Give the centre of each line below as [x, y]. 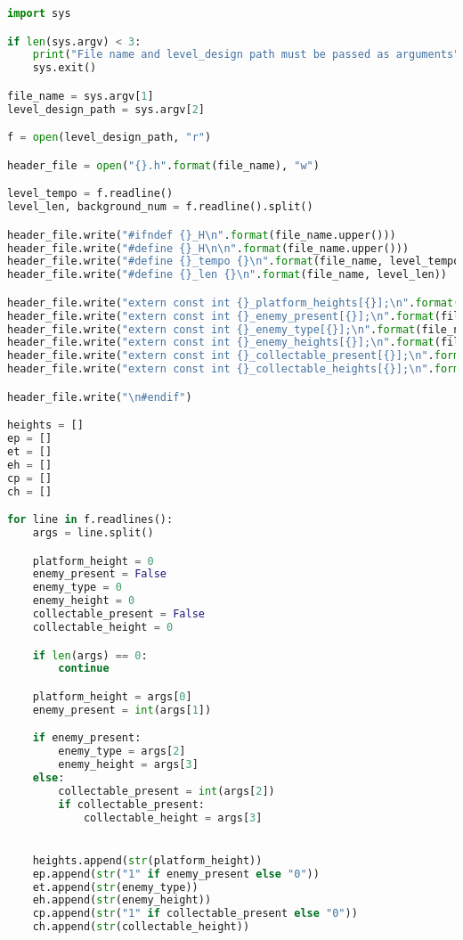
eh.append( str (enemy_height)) [122, 900]
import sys [39, 13]
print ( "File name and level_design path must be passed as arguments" [246, 55]
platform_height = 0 [93, 561]
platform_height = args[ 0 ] [112, 696]
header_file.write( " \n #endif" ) [100, 397]
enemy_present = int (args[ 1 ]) [122, 710]
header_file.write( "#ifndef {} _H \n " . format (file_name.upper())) [202, 235]
